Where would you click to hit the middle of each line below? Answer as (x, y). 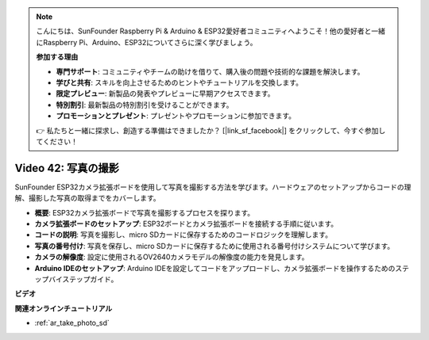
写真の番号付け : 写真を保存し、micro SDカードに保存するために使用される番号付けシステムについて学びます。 (214, 246)
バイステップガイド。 (83, 279)
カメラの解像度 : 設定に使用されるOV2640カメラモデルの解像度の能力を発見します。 (172, 257)
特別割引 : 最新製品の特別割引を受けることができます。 (145, 105)
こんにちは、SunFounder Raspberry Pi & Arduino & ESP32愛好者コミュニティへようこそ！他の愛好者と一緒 (211, 31)
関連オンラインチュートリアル (64, 308)
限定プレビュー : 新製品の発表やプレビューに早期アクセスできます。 (165, 94)
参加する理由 (57, 57)
